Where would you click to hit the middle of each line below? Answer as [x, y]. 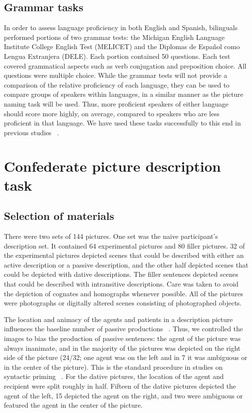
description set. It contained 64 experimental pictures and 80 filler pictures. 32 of [124, 245]
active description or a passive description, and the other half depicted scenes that [126, 264]
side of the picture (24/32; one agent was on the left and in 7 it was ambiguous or [126, 357]
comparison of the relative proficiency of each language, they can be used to [117, 84]
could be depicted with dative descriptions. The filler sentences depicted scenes [121, 274]
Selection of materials [59, 216]
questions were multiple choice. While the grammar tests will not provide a [116, 75]
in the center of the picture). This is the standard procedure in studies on [113, 367]
